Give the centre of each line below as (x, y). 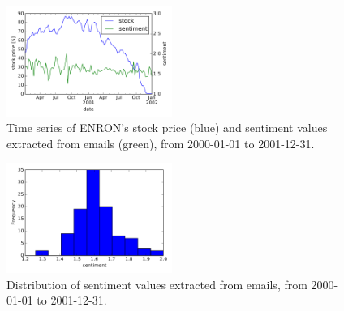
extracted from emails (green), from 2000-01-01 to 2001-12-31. (161, 143)
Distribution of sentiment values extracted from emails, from (157, 284)
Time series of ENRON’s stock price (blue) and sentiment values (167, 128)
